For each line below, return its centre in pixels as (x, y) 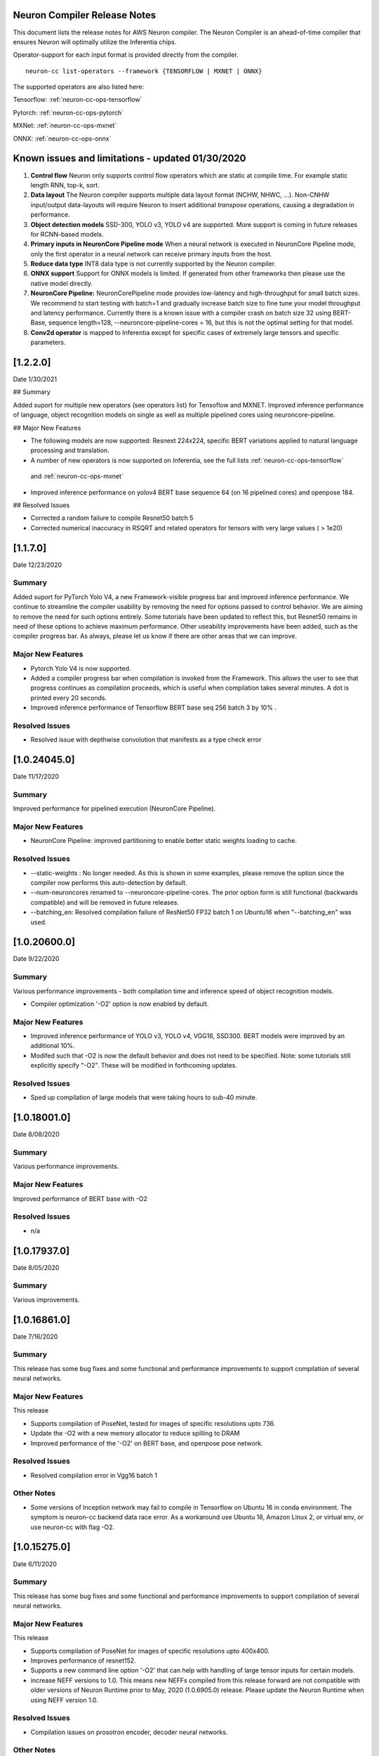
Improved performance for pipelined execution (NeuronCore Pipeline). (114, 808)
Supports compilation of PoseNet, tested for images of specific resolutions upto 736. (153, 1423)
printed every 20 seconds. (69, 697)
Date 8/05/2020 (36, 1267)
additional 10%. (53, 1046)
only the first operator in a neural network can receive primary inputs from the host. (151, 254)
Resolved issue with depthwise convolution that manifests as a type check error (146, 740)
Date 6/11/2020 (35, 1564)
